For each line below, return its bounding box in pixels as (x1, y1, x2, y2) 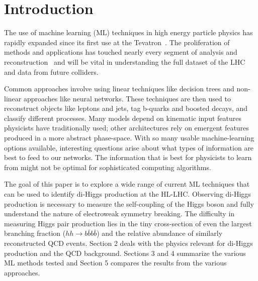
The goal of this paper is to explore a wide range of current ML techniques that (4, 179, 250, 189)
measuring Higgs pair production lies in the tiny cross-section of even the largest (4, 218, 252, 228)
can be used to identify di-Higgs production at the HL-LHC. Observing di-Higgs (4, 189, 251, 199)
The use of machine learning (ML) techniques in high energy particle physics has (4, 27, 253, 38)
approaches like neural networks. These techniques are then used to (23, 93, 231, 103)
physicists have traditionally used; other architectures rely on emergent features (4, 122, 249, 133)
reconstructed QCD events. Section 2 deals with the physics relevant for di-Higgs (4, 238, 253, 248)
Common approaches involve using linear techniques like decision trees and (4, 83, 234, 94)
